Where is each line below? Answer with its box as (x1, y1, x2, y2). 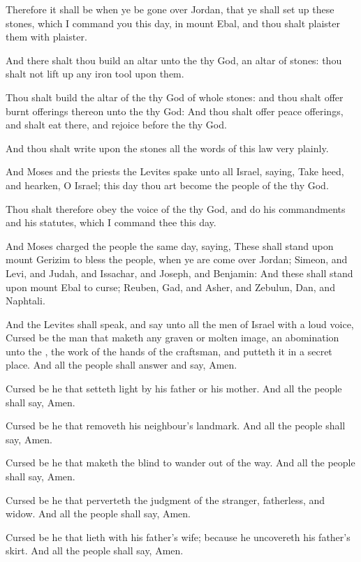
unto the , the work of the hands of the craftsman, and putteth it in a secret (6, 343, 332, 358)
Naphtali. (6, 293, 45, 308)
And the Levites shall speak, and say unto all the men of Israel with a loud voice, (6, 316, 354, 331)
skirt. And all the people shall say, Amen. (6, 543, 184, 558)
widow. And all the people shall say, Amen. (6, 506, 191, 521)
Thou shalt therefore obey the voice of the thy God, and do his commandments (6, 201, 346, 216)
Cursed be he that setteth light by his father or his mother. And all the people (6, 381, 342, 396)
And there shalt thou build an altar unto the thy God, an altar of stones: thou (6, 52, 342, 67)
